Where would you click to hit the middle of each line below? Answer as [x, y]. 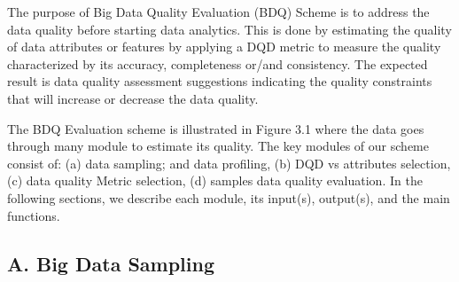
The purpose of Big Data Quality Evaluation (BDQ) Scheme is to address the [218, 12]
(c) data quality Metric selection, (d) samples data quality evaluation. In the [215, 180]
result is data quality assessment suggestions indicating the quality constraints [220, 81]
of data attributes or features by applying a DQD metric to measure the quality [224, 47]
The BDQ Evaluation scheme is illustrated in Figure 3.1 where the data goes [216, 128]
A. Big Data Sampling [111, 263]
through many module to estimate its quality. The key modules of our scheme [218, 146]
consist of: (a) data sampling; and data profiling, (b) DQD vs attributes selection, [229, 163]
